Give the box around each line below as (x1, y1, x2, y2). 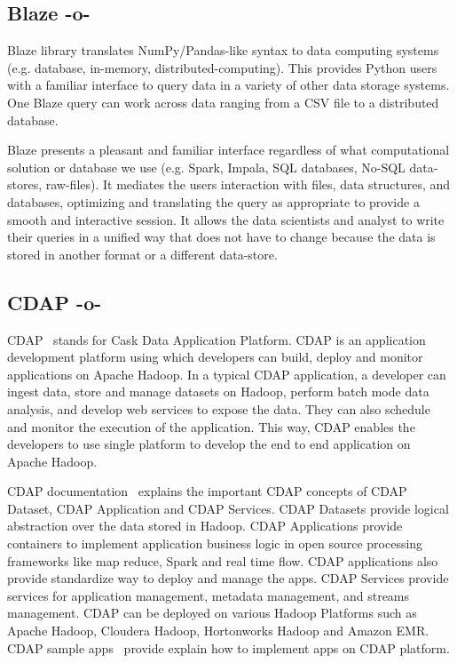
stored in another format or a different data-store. (7, 244, 278, 263)
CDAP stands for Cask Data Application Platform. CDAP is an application (7, 330, 426, 348)
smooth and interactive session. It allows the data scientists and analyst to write (7, 210, 445, 228)
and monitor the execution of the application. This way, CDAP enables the (7, 417, 415, 435)
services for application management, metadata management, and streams (7, 586, 410, 604)
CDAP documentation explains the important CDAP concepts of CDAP (7, 482, 407, 500)
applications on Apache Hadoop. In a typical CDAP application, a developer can (7, 364, 446, 383)
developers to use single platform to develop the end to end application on (7, 435, 411, 453)
